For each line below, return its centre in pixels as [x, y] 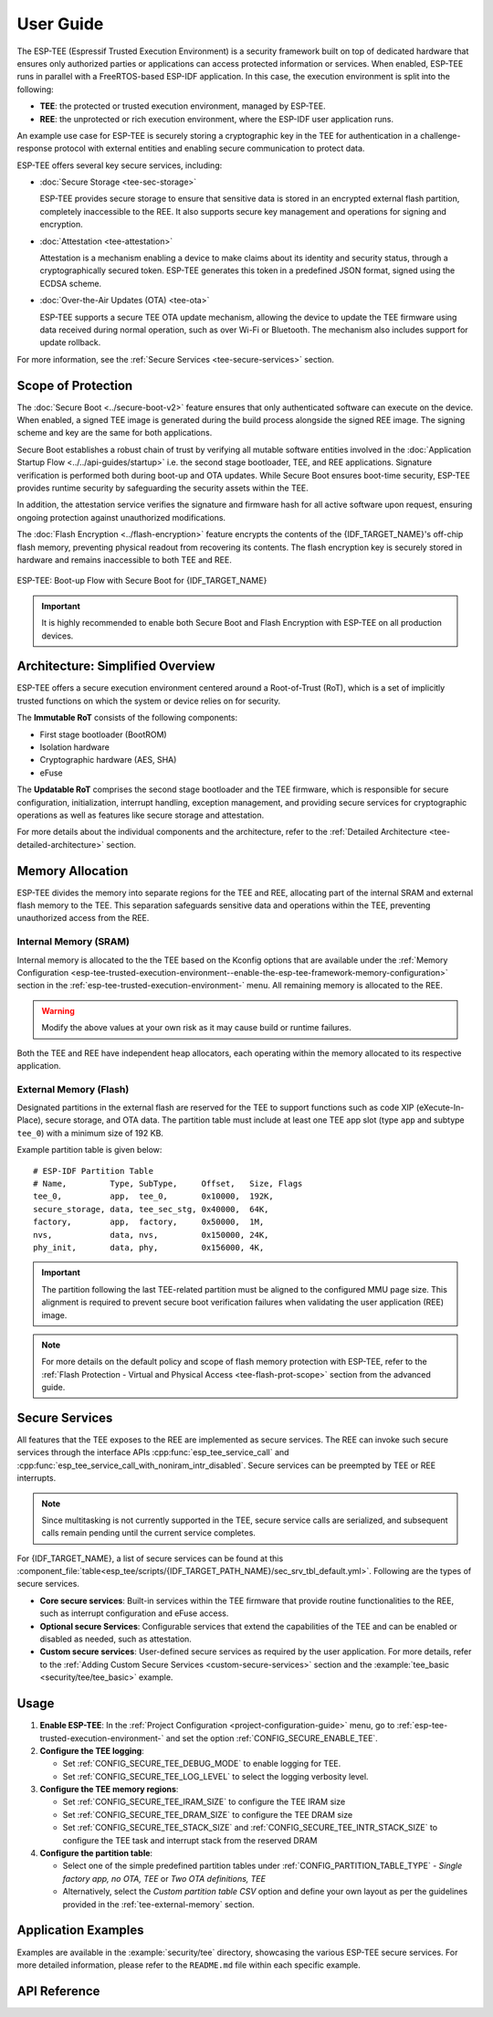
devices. [58, 636]
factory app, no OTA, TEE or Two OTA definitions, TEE [164, 1878]
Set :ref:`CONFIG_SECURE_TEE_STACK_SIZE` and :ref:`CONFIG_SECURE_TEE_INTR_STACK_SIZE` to [250, 1828]
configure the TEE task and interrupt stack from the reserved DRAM [190, 1840]
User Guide [60, 24]
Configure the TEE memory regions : [109, 1790]
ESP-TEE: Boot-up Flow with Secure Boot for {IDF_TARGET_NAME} [142, 581]
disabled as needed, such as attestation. [115, 1639]
